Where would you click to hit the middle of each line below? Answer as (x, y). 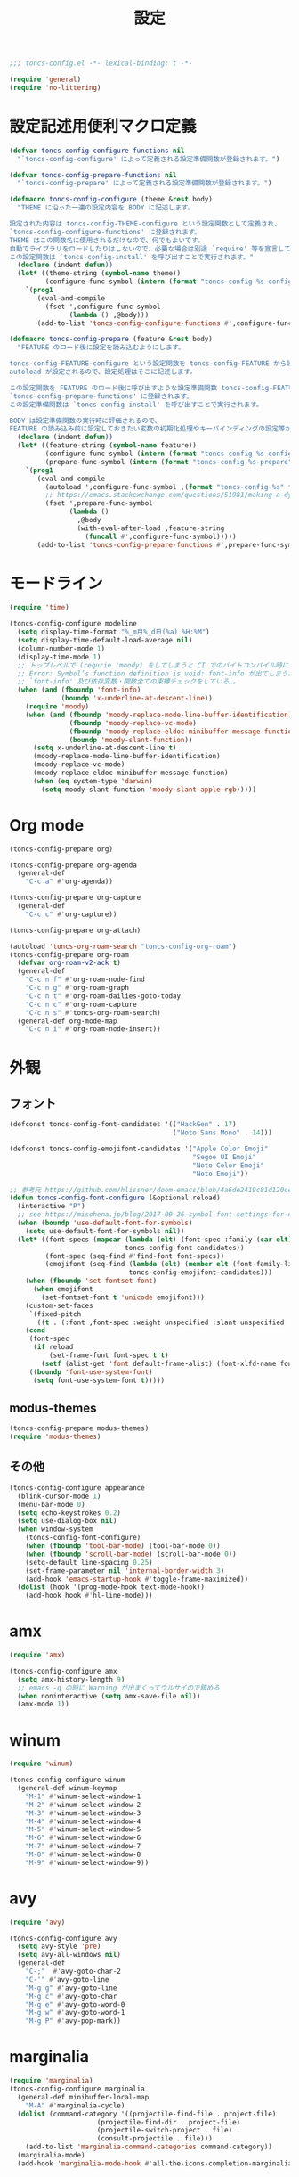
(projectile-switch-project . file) (165, 2131)
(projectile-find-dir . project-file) (169, 2122)
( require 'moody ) (57, 707)
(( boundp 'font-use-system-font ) (91, 1372)
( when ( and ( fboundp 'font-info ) (79, 690)
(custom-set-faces (59, 1305)
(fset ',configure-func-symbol (103, 307)
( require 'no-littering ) (55, 87)
